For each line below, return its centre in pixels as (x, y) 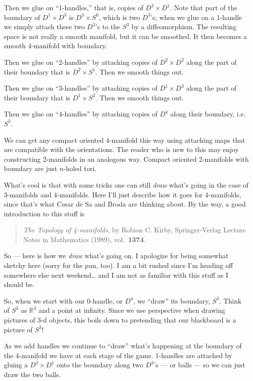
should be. (19, 284)
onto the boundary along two (100, 365)
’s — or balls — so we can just (199, 365)
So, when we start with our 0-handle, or (63, 300)
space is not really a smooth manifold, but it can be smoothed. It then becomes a (126, 36)
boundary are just (31, 168)
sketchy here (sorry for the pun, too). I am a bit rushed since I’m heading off (118, 265)
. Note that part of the (204, 7)
